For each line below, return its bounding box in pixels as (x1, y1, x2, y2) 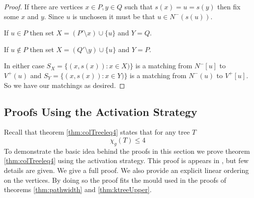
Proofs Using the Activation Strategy (4, 104, 198, 119)
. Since (44, 11, 64, 21)
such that (124, 1, 153, 11)
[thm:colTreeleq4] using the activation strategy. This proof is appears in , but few (4, 155, 249, 166)
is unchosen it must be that (72, 11, 155, 21)
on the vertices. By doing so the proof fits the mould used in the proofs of (4, 174, 226, 185)
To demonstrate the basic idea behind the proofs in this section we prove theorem (4, 145, 250, 156)
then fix (217, 1, 241, 11)
